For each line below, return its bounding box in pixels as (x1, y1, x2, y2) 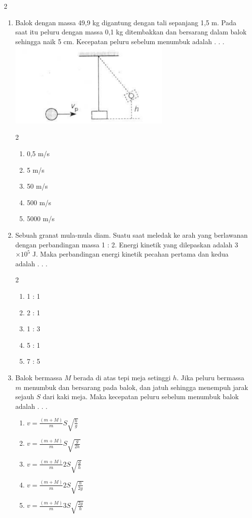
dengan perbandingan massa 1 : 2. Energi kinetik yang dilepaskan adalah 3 (15, 239, 238, 249)
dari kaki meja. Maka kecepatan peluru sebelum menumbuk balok (43, 391, 239, 402)
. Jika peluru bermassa (176, 372, 245, 382)
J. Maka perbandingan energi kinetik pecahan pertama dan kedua (32, 249, 229, 259)
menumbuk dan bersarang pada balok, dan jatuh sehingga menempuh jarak (23, 382, 248, 392)
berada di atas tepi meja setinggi (73, 372, 171, 382)
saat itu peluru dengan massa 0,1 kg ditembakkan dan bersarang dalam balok (15, 27, 247, 37)
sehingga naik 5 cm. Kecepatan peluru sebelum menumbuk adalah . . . (15, 36, 224, 46)
